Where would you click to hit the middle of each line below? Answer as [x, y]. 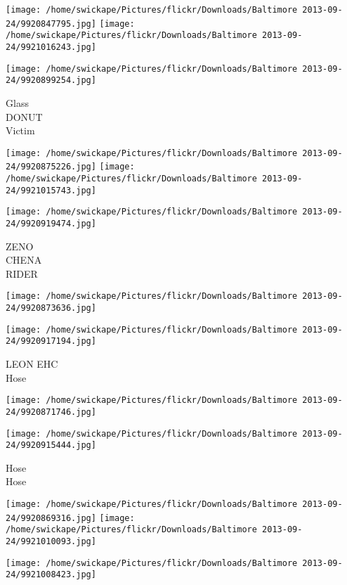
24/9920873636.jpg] [51, 308]
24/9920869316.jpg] [51, 518]
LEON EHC [32, 364]
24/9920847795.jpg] [51, 24]
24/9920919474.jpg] [51, 224]
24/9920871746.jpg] [51, 412]
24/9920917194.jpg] [51, 341]
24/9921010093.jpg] [51, 542]
